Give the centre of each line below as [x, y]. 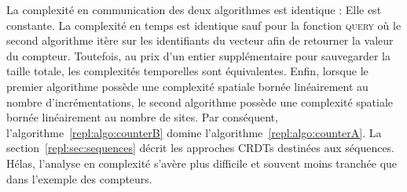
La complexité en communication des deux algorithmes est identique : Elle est [194, 9]
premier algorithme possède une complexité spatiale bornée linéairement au [187, 86]
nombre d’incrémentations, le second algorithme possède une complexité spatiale [200, 101]
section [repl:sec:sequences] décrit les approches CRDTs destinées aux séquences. [201, 148]
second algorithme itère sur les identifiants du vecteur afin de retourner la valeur [200, 40]
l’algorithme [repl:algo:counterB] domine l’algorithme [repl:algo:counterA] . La [194, 132]
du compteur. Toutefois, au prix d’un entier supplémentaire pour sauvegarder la [199, 55]
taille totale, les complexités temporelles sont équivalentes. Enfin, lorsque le [187, 71]
